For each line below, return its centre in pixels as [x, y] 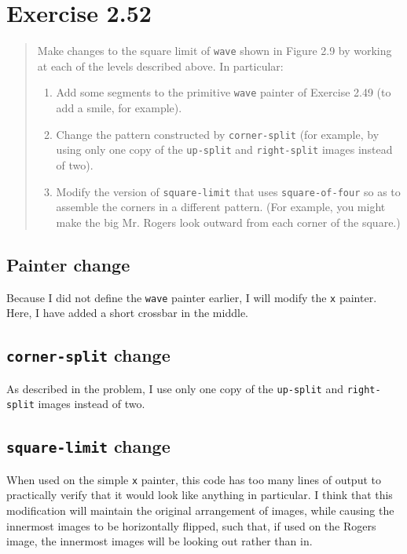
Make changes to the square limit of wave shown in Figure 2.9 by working [214, 51]
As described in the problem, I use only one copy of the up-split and [175, 388]
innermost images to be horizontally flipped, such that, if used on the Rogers [191, 525]
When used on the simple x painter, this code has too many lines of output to [194, 479]
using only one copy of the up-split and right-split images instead [224, 149]
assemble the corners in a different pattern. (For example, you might [221, 207]
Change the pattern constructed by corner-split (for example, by [218, 134]
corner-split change [88, 355]
